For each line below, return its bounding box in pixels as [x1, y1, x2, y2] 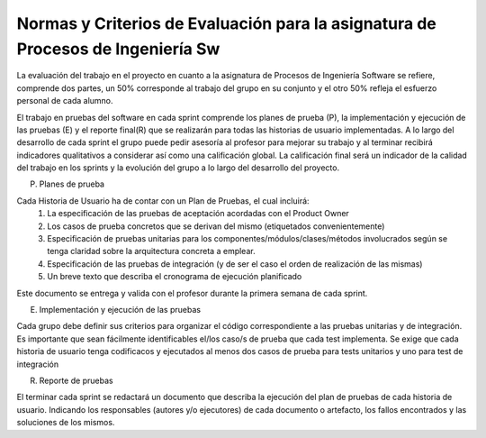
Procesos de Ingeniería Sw [16, 39, 220, 59]
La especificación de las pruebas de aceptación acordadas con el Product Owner [47, 208, 350, 219]
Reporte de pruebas [39, 375, 113, 386]
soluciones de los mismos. [16, 417, 115, 428]
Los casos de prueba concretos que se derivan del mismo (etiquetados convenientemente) [47, 221, 385, 232]
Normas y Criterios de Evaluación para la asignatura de [16, 14, 436, 33]
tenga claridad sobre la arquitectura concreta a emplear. [47, 246, 256, 257]
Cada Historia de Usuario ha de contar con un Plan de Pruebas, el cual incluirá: [16, 195, 310, 206]
